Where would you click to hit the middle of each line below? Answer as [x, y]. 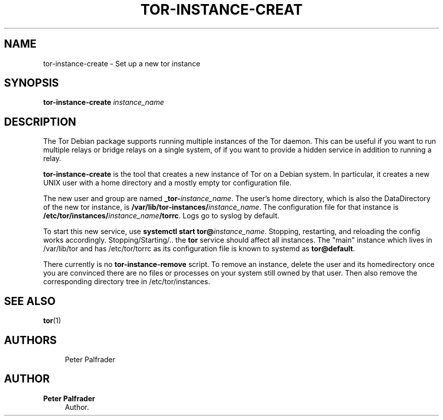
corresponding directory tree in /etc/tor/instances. [127, 282]
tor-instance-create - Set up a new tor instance [122, 63]
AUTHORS [31, 340]
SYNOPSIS [32, 83]
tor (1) [52, 321]
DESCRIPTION [40, 122]
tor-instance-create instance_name [104, 102]
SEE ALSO [30, 301]
